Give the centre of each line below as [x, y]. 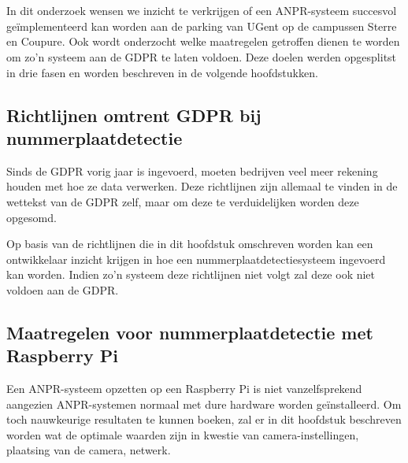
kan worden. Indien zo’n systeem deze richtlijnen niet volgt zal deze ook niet [191, 274]
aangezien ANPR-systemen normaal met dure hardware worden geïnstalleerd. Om [204, 404]
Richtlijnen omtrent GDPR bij [134, 115]
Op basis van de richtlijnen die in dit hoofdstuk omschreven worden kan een [190, 244]
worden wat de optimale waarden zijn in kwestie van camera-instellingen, [183, 434]
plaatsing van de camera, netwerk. [89, 450]
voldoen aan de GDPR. [63, 289]
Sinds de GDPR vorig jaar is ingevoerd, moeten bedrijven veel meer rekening [192, 170]
